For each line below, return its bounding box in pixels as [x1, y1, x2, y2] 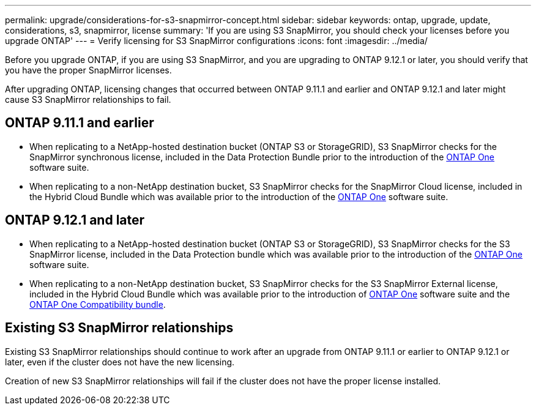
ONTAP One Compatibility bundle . [29, 299, 166, 310]
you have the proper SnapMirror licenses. [5, 65, 172, 75]
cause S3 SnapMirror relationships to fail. [5, 94, 171, 105]
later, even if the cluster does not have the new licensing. [5, 356, 235, 367]
